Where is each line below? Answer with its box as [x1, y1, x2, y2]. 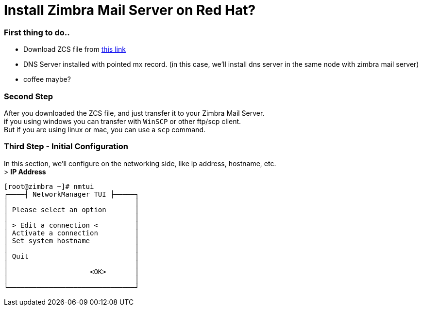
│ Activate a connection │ [4, 229, 139, 237]
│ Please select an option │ [4, 205, 139, 214]
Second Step [4, 91, 53, 101]
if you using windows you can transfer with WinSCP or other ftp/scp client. [4, 117, 241, 125]
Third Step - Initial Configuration [4, 141, 128, 152]
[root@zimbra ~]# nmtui [4, 182, 94, 190]
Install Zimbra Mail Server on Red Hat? [4, 2, 256, 18]
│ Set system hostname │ [4, 236, 139, 245]
